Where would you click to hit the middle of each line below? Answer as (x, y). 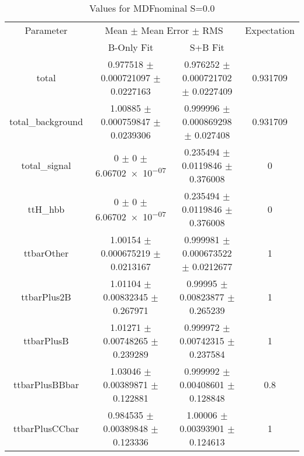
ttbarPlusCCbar (46, 428)
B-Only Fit (131, 47)
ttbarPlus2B (46, 297)
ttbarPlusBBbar (46, 384)
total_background (46, 121)
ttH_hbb (46, 209)
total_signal (46, 165)
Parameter (46, 30)
